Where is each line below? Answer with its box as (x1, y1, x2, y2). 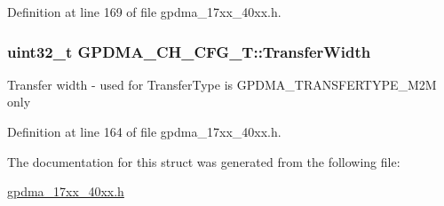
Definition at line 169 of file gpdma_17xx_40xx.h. (7, 3, 281, 20)
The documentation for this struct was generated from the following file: (7, 152, 400, 170)
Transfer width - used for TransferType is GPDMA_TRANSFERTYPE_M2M (7, 75, 437, 93)
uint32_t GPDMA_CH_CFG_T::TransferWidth (7, 40, 371, 62)
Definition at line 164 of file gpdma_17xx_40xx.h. (7, 123, 281, 140)
